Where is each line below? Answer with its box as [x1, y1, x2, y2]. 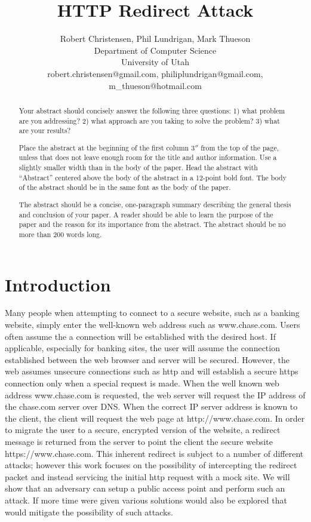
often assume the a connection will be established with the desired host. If [5, 330, 276, 342]
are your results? [19, 125, 71, 136]
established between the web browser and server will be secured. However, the [5, 353, 290, 366]
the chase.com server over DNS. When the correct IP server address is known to [5, 400, 298, 413]
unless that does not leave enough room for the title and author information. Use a [19, 152, 277, 162]
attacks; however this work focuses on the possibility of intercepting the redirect [5, 459, 297, 471]
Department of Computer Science [94, 44, 217, 56]
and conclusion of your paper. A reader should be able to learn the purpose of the [19, 209, 273, 219]
